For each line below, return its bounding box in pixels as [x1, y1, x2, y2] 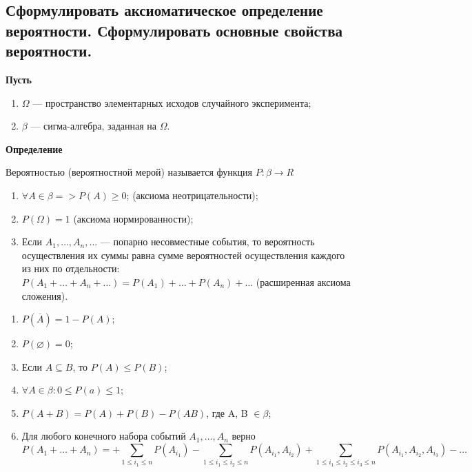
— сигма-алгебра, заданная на [30, 119, 157, 133]
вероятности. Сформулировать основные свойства [6, 19, 343, 41]
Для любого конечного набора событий [21, 429, 186, 443]
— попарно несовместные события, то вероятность [100, 234, 315, 249]
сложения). [21, 288, 68, 302]
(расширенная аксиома [256, 274, 351, 289]
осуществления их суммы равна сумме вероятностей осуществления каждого [21, 247, 345, 262]
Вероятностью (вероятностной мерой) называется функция [6, 165, 253, 179]
